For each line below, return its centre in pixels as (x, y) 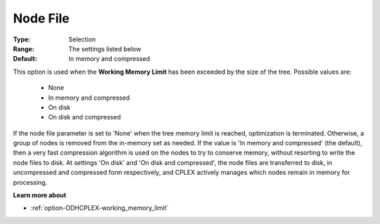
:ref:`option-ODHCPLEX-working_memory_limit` (100, 208)
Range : (24, 48)
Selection (82, 39)
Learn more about (40, 195)
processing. (30, 182)
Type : (22, 39)
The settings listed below (105, 48)
